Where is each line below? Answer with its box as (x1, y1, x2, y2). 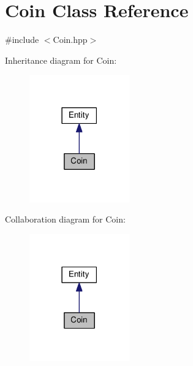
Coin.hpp (53, 33, 88, 46)
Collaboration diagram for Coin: (5, 213, 126, 226)
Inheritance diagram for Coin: (5, 53, 117, 66)
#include (5, 33, 39, 46)
